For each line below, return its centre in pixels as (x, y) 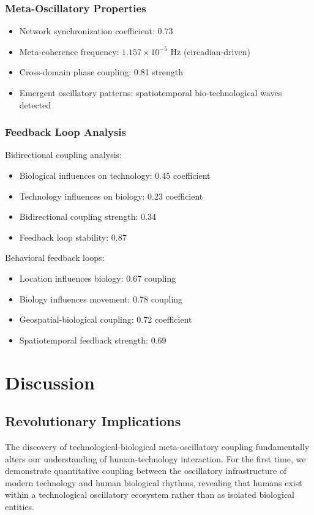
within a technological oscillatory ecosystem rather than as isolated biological (150, 494)
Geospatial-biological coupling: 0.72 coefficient (106, 319)
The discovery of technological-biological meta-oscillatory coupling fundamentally (157, 446)
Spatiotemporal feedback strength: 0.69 (93, 340)
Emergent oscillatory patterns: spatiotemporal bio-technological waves (151, 92)
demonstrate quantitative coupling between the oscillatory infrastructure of (146, 471)
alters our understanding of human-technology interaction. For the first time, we (155, 458)
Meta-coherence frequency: (69, 51)
